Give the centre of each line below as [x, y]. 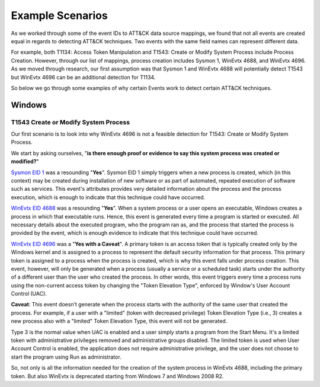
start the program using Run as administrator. [66, 357]
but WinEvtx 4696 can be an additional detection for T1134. [83, 77]
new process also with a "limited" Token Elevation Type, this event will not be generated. [119, 321]
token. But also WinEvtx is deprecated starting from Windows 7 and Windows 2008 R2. [117, 376]
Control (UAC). [29, 294]
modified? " [25, 161]
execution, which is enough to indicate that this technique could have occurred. [108, 197]
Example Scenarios [59, 15]
